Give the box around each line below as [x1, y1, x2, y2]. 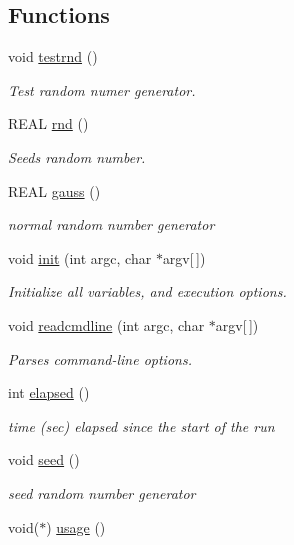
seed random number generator [8, 482, 196, 503]
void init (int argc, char [8, 247, 152, 268]
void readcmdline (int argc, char [8, 314, 205, 335]
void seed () [8, 449, 80, 470]
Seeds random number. [8, 146, 146, 167]
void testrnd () [8, 46, 98, 67]
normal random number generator [8, 214, 215, 235]
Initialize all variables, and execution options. [8, 281, 287, 302]
